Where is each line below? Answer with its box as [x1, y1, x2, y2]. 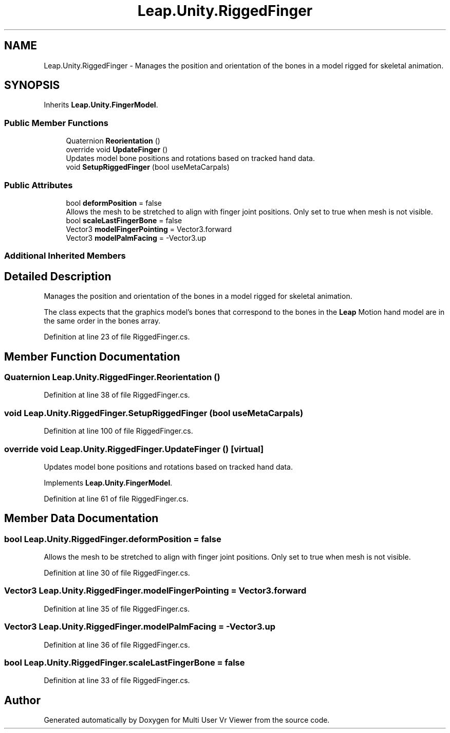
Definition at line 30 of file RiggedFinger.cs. [44, 568, 190, 578]
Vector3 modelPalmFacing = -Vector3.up [66, 233, 207, 242]
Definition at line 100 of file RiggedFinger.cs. [44, 426, 193, 436]
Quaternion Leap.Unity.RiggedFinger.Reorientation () [4, 372, 220, 382]
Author [4, 693, 41, 707]
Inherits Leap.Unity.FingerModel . [44, 100, 158, 110]
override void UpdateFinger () [66, 145, 168, 154]
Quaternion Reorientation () [66, 136, 160, 146]
